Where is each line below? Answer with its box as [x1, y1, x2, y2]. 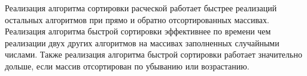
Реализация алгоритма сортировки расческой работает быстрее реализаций [5, 2, 277, 14]
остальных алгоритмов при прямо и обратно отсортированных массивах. [5, 13, 269, 26]
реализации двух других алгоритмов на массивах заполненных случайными [5, 36, 279, 49]
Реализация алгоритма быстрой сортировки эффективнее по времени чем [5, 25, 271, 37]
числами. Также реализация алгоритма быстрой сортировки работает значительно [5, 48, 302, 61]
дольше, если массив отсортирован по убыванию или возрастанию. [5, 59, 250, 72]
